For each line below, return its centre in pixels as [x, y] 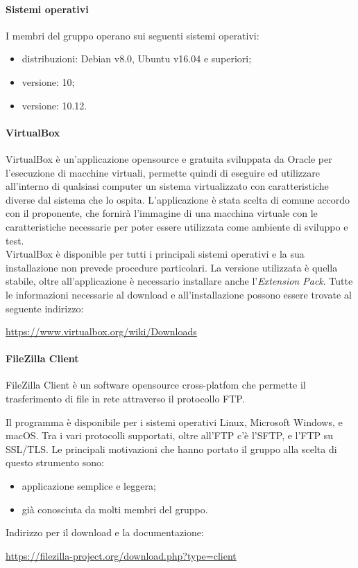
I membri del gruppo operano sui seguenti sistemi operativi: [133, 35]
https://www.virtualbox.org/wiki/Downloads [101, 331]
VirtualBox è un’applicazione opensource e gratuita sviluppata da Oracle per [169, 158]
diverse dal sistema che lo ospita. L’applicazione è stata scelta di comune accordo [178, 199]
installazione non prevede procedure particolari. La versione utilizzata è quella [172, 267]
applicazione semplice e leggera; [89, 486]
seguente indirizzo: [45, 308]
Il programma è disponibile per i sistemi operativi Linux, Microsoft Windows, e [174, 421]
